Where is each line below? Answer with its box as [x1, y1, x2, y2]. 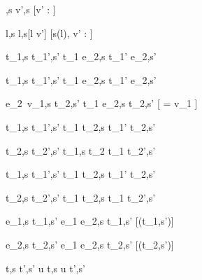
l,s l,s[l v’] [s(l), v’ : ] [6, 25, 93, 40]
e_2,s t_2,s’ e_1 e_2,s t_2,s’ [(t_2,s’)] [6, 237, 174, 251]
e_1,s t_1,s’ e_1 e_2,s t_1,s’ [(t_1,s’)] [6, 213, 174, 228]
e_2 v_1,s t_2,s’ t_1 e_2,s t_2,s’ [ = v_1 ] [6, 96, 198, 111]
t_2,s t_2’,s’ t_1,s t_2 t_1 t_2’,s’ [6, 143, 156, 157]
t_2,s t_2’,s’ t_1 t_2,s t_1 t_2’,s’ [6, 190, 156, 204]
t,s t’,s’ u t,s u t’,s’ [6, 260, 85, 275]
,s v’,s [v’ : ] [6, 2, 56, 16]
